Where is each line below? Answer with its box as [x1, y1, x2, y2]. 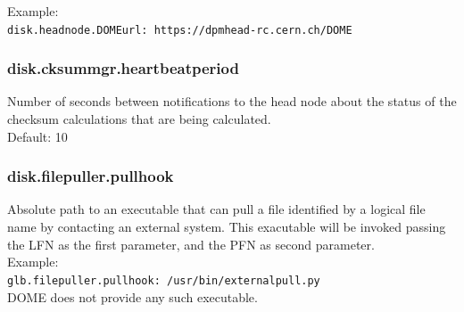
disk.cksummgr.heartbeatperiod [7, 57, 239, 79]
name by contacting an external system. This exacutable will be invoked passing [7, 218, 446, 236]
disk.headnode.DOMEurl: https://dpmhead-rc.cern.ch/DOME [7, 23, 352, 37]
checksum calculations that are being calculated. [7, 110, 271, 128]
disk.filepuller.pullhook [7, 165, 174, 187]
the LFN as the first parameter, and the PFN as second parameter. [7, 234, 375, 253]
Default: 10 [7, 127, 68, 145]
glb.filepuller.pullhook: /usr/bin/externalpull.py [7, 274, 320, 287]
